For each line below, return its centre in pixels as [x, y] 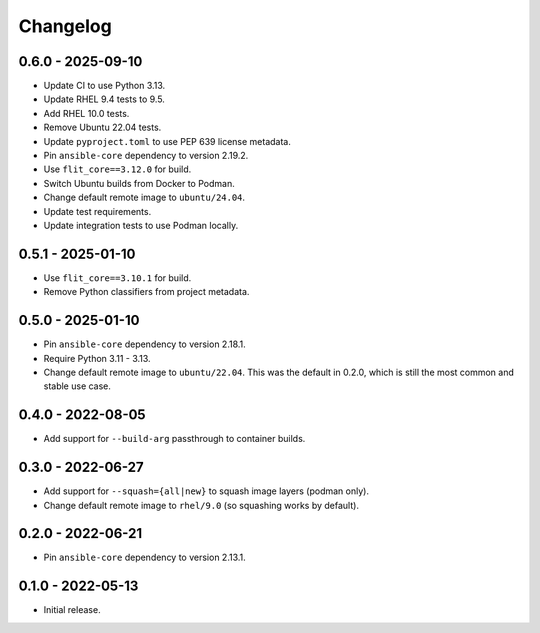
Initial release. [72, 610]
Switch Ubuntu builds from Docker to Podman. [139, 183]
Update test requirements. [97, 211]
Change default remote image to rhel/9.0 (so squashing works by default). [201, 505]
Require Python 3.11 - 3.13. [97, 358]
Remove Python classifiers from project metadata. [146, 292]
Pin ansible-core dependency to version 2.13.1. [145, 557]
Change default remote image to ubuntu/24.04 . [144, 197]
